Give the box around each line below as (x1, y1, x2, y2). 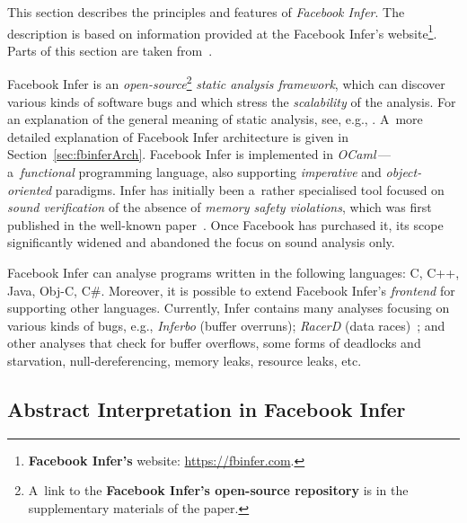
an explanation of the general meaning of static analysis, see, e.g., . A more (7, 110, 423, 129)
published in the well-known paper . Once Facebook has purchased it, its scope (7, 215, 444, 234)
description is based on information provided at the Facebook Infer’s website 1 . (7, 21, 437, 42)
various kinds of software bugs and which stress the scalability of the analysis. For (7, 92, 456, 111)
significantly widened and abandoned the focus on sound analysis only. (7, 233, 395, 252)
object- (385, 163, 422, 182)
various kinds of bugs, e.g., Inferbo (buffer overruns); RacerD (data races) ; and (7, 315, 445, 334)
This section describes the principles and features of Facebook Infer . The (7, 3, 405, 21)
